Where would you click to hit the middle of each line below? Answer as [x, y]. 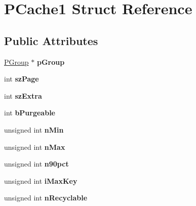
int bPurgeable [30, 113]
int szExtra [23, 95]
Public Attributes [51, 40]
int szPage [22, 79]
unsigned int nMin [34, 129]
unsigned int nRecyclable [46, 198]
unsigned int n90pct [36, 164]
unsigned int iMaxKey [41, 180]
